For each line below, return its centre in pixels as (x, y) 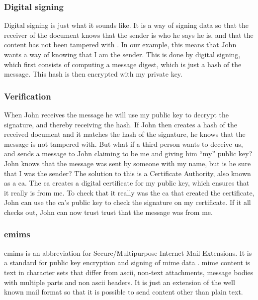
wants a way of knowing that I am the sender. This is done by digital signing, (122, 54)
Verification (28, 96)
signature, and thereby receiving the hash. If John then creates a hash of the (121, 124)
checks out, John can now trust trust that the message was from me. (108, 212)
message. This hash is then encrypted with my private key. (93, 74)
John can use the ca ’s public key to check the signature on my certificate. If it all (128, 202)
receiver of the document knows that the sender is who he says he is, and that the (129, 35)
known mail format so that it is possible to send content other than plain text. (124, 292)
